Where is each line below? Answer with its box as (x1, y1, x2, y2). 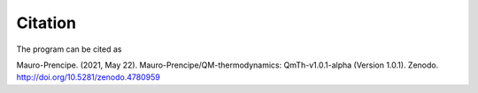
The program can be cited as (16, 44, 122, 54)
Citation (16, 13, 77, 32)
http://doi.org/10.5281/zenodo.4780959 (16, 72, 161, 82)
